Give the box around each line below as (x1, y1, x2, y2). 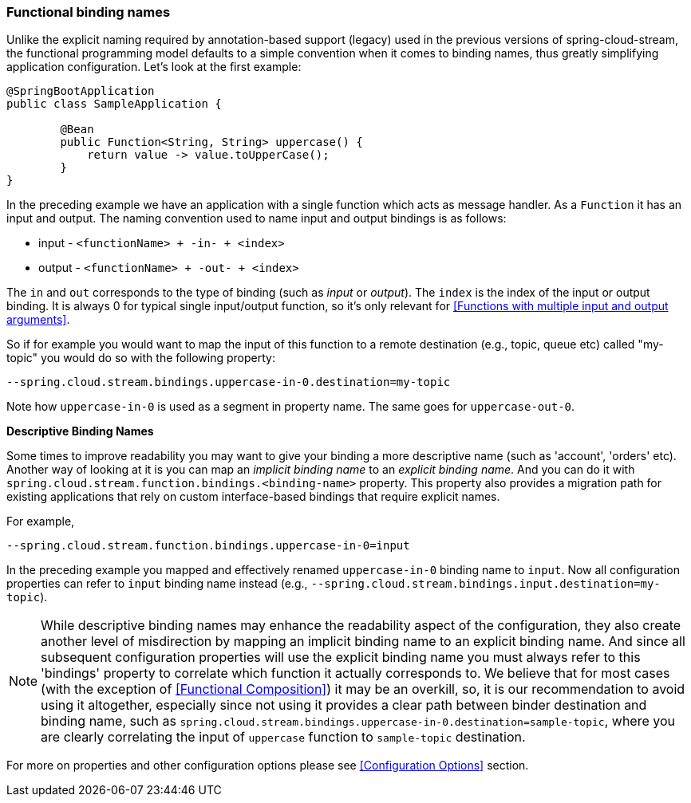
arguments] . (6, 313, 70, 327)
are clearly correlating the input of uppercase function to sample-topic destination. (41, 729, 526, 746)
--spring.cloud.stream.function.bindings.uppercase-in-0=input (6, 539, 410, 553)
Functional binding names (6, 4, 171, 20)
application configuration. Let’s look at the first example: (6, 60, 302, 74)
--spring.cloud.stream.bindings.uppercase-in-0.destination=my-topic (6, 376, 451, 389)
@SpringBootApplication (6, 85, 155, 98)
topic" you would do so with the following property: (6, 351, 275, 365)
